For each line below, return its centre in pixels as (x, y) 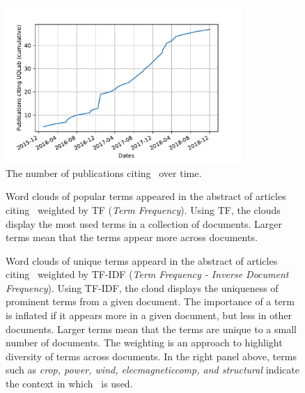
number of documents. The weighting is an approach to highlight (144, 342)
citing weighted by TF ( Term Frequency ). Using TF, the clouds (143, 209)
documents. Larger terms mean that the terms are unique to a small (151, 329)
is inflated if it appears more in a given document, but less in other (149, 315)
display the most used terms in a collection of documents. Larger (144, 223)
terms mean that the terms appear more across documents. (132, 237)
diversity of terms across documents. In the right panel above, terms (151, 356)
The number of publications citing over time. (104, 172)
